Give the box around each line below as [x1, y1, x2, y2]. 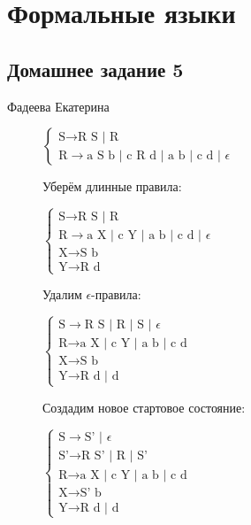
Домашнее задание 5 [7, 55, 184, 82]
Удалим [42, 285, 82, 304]
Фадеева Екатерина [7, 97, 110, 115]
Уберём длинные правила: [42, 177, 182, 196]
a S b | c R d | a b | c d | [87, 149, 221, 162]
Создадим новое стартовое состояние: [42, 398, 246, 416]
